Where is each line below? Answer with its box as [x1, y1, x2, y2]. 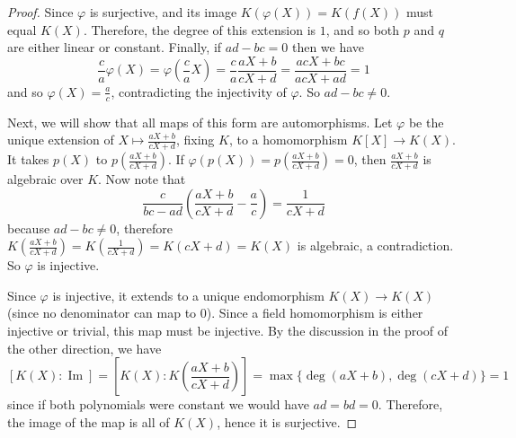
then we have [291, 38, 365, 57]
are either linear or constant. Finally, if [7, 38, 222, 57]
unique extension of [7, 130, 114, 149]
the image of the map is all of [7, 412, 170, 431]
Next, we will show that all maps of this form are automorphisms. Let [7, 112, 393, 131]
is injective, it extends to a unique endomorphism [52, 285, 325, 304]
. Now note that [98, 170, 186, 188]
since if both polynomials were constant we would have [7, 395, 309, 414]
